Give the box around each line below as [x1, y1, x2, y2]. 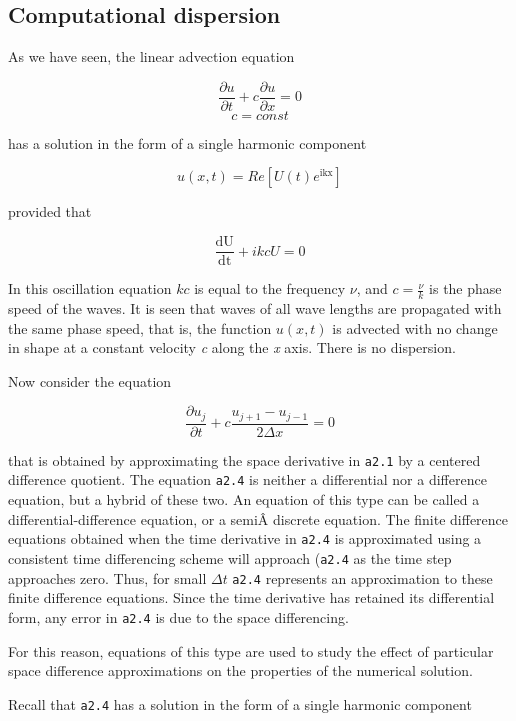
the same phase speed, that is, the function [8, 317, 272, 338]
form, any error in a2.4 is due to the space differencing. [8, 606, 349, 627]
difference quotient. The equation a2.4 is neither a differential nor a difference [8, 469, 487, 490]
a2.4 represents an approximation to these [232, 567, 493, 588]
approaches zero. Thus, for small [8, 567, 207, 588]
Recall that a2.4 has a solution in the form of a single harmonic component [8, 693, 472, 714]
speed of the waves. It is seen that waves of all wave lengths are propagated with [8, 297, 502, 318]
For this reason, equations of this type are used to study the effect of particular [8, 640, 494, 661]
